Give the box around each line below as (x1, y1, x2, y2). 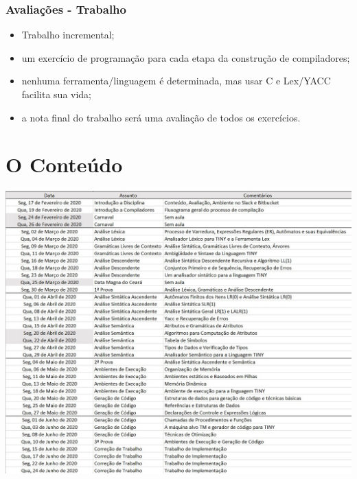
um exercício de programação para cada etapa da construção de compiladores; (21, 50, 350, 65)
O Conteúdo (5, 150, 123, 178)
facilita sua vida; (21, 87, 92, 101)
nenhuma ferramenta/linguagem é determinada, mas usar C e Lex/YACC (21, 73, 331, 88)
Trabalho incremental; (21, 27, 115, 42)
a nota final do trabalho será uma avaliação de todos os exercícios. (21, 110, 301, 124)
